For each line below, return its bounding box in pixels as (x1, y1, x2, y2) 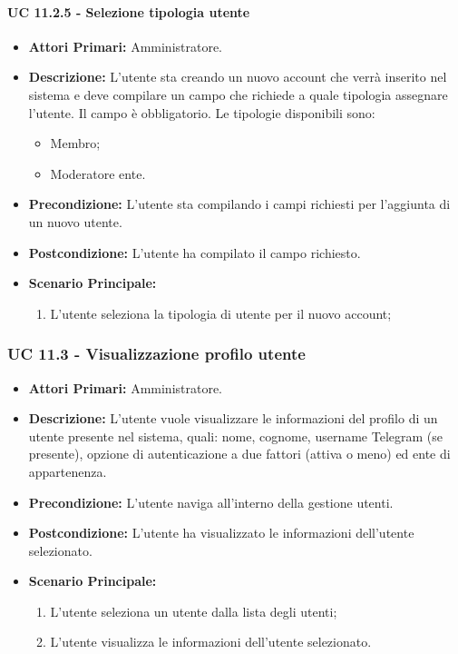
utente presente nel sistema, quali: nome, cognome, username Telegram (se (28, 426, 443, 445)
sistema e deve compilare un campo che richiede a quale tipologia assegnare (28, 84, 448, 104)
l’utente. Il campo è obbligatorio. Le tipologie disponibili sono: (28, 103, 375, 122)
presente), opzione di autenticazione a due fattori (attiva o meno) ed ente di (28, 444, 451, 463)
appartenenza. (28, 461, 107, 481)
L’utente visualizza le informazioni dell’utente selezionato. (50, 632, 372, 651)
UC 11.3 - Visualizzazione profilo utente (7, 342, 306, 365)
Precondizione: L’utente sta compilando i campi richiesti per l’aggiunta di (28, 194, 451, 213)
